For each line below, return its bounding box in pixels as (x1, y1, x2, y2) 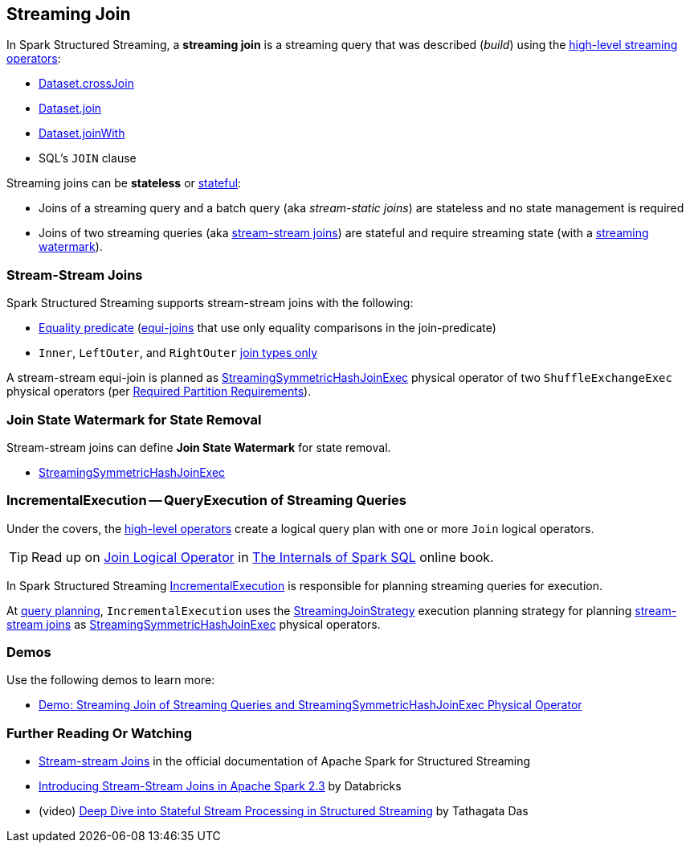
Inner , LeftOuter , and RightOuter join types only (39, 346, 318, 360)
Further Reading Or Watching (6, 724, 193, 741)
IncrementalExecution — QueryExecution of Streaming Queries (6, 492, 406, 509)
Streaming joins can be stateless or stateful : (6, 176, 242, 191)
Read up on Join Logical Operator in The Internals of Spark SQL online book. (31, 548, 494, 565)
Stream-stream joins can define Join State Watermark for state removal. (6, 440, 391, 454)
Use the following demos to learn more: (6, 673, 215, 687)
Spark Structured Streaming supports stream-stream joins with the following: (6, 296, 414, 310)
